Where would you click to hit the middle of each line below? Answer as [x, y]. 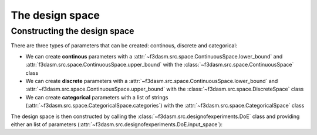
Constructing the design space [72, 31]
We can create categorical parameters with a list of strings [97, 97]
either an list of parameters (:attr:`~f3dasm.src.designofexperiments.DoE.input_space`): [117, 124]
